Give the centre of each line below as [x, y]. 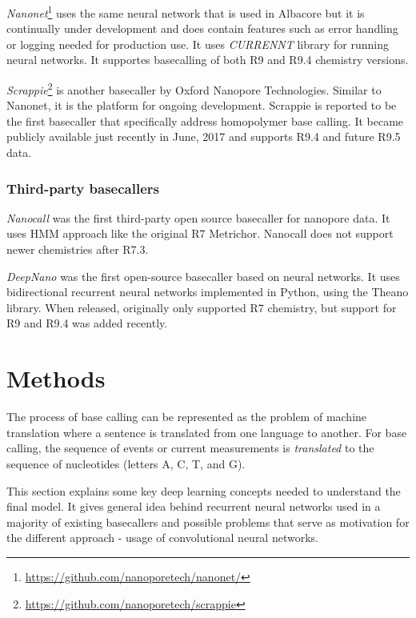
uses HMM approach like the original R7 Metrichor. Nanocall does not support [200, 233]
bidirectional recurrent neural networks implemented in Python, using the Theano [208, 292]
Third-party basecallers [83, 188]
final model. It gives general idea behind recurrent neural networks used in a [194, 506]
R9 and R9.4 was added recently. [87, 323]
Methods [56, 378]
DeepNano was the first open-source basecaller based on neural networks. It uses [203, 276]
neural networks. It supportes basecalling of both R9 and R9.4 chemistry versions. [208, 60]
